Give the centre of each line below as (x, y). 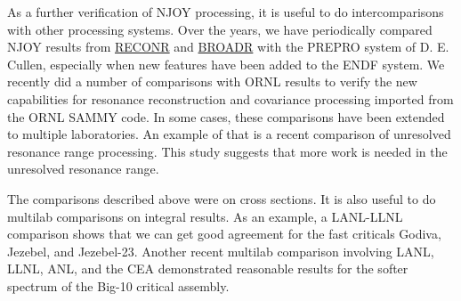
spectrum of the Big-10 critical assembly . (118, 285)
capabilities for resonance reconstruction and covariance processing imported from (230, 98)
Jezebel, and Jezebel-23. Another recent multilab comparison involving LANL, (221, 251)
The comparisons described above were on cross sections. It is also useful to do (222, 198)
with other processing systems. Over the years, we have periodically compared (220, 29)
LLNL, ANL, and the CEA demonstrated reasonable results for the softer (208, 268)
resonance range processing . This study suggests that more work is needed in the (227, 151)
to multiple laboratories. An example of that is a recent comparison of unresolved (229, 134)
